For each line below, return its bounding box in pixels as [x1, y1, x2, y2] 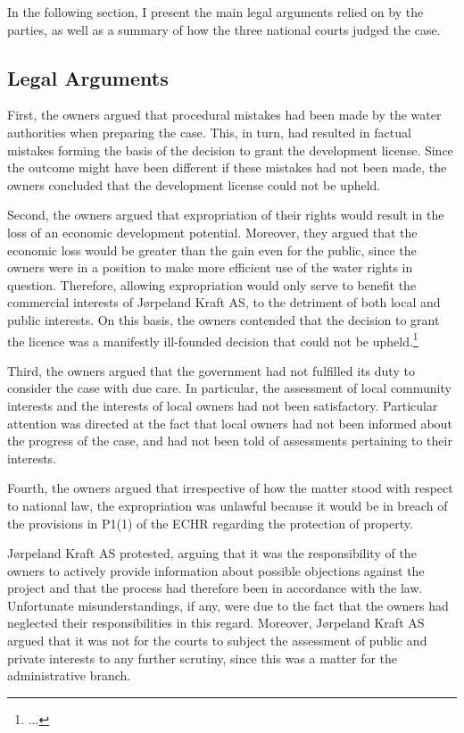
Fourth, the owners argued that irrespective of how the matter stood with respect [7, 479, 453, 497]
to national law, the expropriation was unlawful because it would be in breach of [7, 496, 448, 514]
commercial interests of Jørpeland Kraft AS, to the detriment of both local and [7, 293, 441, 312]
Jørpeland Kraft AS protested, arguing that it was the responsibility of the [7, 544, 417, 562]
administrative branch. [7, 666, 131, 685]
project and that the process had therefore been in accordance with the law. [7, 579, 423, 597]
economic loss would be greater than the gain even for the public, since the [7, 240, 417, 259]
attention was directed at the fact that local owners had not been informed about [7, 413, 452, 432]
